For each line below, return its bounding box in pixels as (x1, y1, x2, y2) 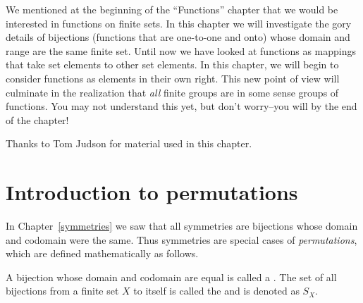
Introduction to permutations (6, 178, 298, 206)
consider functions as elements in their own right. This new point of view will (6, 70, 340, 85)
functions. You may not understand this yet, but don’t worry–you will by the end (6, 99, 357, 113)
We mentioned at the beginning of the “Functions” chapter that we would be (6, 2, 338, 16)
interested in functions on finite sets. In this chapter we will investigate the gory (6, 16, 352, 30)
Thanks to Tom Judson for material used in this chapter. (6, 136, 252, 151)
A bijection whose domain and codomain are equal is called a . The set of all (6, 269, 337, 284)
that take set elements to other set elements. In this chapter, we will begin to (6, 57, 339, 72)
